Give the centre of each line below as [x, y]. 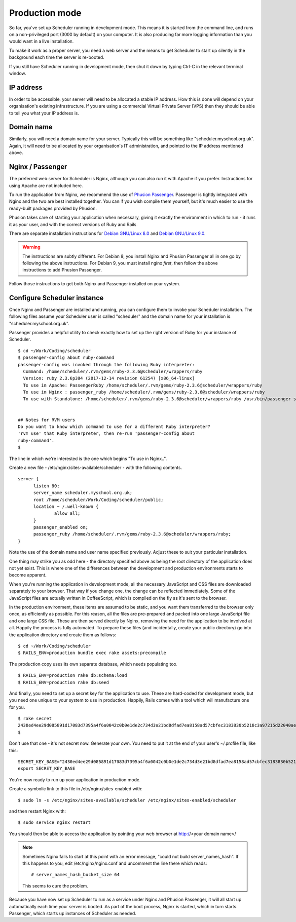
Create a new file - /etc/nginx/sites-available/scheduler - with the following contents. [95, 467]
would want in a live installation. [41, 41]
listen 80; [46, 486]
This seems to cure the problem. [55, 885]
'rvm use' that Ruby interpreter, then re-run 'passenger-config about [106, 434]
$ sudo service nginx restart [55, 823]
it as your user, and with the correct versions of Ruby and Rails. [73, 224]
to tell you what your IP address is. [44, 113]
